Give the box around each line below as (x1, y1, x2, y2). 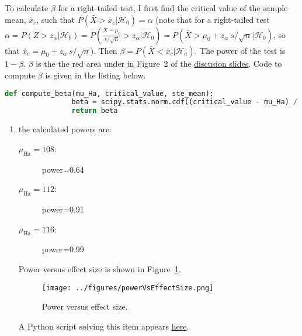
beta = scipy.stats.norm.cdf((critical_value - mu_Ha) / (71, 98, 298, 107)
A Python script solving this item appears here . (18, 320, 189, 332)
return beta (71, 107, 118, 115)
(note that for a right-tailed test (155, 13, 270, 25)
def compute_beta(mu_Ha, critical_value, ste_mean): (5, 89, 214, 98)
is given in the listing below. (45, 68, 146, 81)
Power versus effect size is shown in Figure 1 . (18, 262, 181, 275)
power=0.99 (41, 243, 84, 255)
